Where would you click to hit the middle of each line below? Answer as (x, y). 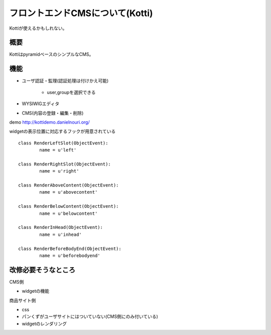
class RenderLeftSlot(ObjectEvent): (63, 143)
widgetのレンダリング (44, 323)
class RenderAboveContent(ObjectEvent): (69, 185)
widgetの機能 (36, 291)
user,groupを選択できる (71, 92)
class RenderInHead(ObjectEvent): (60, 227)
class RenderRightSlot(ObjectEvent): (65, 164)
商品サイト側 (23, 300)
